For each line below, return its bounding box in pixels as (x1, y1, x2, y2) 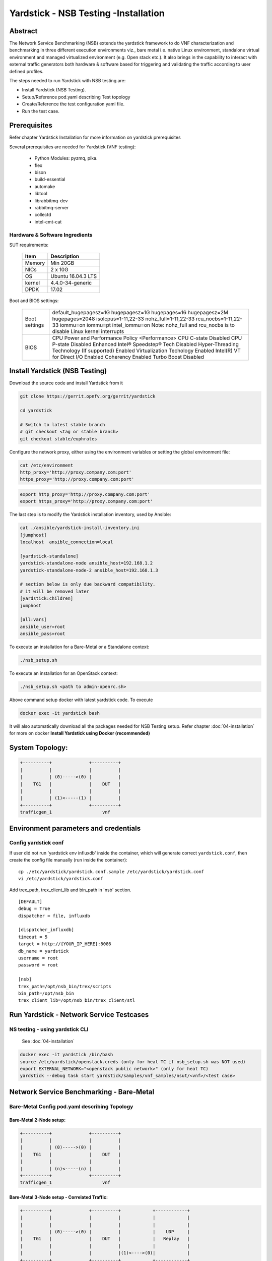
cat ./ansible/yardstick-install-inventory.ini (20, 525, 140, 531)
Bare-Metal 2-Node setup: (9, 1117, 66, 1123)
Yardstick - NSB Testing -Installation (9, 8, 165, 19)
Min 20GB (50, 260, 75, 267)
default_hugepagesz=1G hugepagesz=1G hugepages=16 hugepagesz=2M (52, 309, 229, 316)
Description (50, 253, 80, 260)
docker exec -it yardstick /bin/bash (20, 1052, 113, 1058)
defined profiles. (9, 68, 44, 74)
